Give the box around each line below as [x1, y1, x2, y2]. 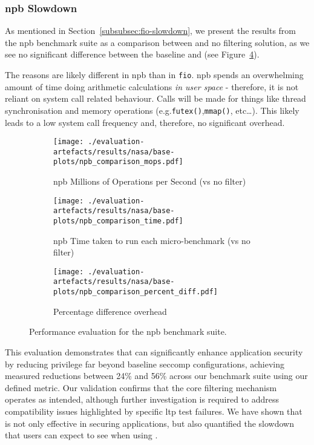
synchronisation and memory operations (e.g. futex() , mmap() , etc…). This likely [5, 104, 299, 116]
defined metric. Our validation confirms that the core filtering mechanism [5, 381, 277, 394]
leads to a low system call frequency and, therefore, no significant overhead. [5, 116, 285, 128]
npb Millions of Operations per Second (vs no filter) [53, 175, 246, 188]
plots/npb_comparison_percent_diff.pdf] [53, 288, 218, 297]
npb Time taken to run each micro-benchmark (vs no [53, 234, 250, 246]
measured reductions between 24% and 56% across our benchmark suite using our [5, 369, 308, 382]
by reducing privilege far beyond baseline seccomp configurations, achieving [5, 357, 285, 370]
